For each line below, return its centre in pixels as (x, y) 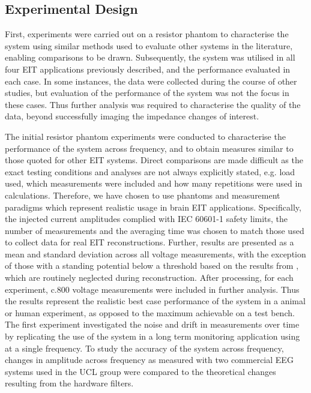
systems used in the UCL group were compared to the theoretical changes (140, 371)
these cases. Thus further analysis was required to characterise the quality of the (153, 104)
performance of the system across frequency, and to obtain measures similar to (149, 148)
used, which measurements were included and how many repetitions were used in (154, 183)
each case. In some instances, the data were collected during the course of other (151, 81)
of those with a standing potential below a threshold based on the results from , (152, 265)
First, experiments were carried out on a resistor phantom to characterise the (147, 34)
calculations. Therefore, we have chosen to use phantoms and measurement (143, 195)
